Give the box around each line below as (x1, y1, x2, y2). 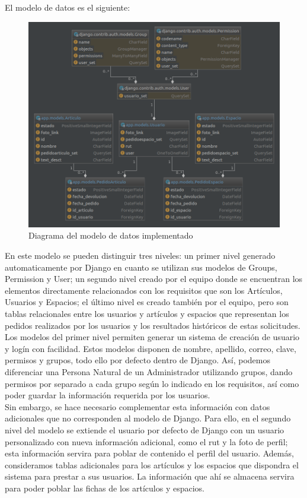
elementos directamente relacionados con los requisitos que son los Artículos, (5, 284, 283, 296)
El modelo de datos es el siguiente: (5, 1, 130, 13)
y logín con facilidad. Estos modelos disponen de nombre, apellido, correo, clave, (5, 342, 296, 354)
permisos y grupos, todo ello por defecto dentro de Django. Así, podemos (5, 354, 270, 366)
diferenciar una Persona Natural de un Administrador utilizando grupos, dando (5, 366, 293, 378)
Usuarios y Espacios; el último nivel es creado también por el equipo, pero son (5, 296, 289, 308)
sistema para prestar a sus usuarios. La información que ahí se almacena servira (5, 470, 295, 483)
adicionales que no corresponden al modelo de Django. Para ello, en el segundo (5, 412, 291, 424)
